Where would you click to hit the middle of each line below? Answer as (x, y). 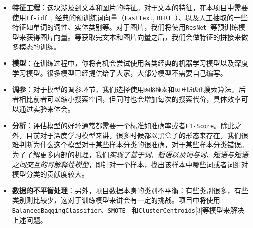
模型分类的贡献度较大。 (50, 174)
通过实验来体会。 (47, 109)
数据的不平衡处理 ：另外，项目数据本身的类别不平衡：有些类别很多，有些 (130, 190)
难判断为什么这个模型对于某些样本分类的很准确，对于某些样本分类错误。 (130, 145)
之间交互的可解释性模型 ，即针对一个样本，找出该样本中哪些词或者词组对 (130, 164)
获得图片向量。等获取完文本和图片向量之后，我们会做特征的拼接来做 (137, 36)
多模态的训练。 (36, 46)
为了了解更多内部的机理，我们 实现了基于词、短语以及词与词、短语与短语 (130, 154)
